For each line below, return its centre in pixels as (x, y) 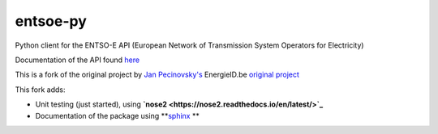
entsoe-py (51, 21)
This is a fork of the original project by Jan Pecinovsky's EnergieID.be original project (157, 75)
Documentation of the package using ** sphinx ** (118, 115)
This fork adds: (40, 90)
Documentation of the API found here (77, 60)
